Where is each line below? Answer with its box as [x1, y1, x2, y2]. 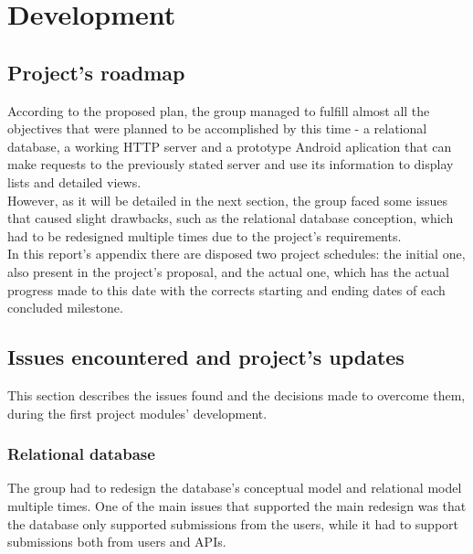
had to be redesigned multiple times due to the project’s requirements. [7, 226, 402, 245]
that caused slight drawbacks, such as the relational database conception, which [7, 208, 454, 228]
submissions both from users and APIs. [7, 532, 226, 551]
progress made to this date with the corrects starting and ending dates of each [7, 280, 446, 299]
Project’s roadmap [7, 58, 185, 86]
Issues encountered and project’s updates [7, 343, 405, 371]
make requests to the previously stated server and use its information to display [7, 154, 454, 174]
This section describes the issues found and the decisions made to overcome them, [7, 385, 466, 404]
